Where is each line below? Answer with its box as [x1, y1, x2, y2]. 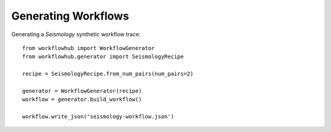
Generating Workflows [11, 9, 129, 23]
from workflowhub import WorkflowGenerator [22, 45, 155, 51]
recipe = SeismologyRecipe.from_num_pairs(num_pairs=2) [22, 70, 194, 78]
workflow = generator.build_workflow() [22, 96, 142, 103]
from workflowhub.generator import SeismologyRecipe [22, 53, 184, 61]
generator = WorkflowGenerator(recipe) [22, 87, 142, 94]
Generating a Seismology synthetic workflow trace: [11, 31, 141, 38]
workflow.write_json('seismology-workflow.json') [22, 113, 175, 120]
